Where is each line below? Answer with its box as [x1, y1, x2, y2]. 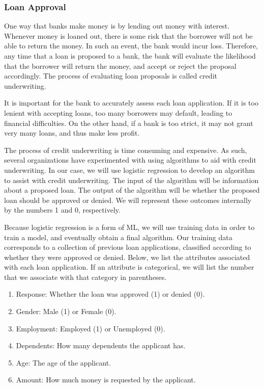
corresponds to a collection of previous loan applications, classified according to [4, 242, 251, 252]
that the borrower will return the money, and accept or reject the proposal [4, 60, 237, 71]
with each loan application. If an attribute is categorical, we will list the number [4, 262, 254, 272]
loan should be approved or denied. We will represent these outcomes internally [4, 194, 252, 205]
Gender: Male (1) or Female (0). [16, 306, 116, 317]
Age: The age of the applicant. [16, 357, 111, 368]
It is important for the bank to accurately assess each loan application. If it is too [4, 97, 258, 108]
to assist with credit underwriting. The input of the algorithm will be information [4, 174, 259, 185]
